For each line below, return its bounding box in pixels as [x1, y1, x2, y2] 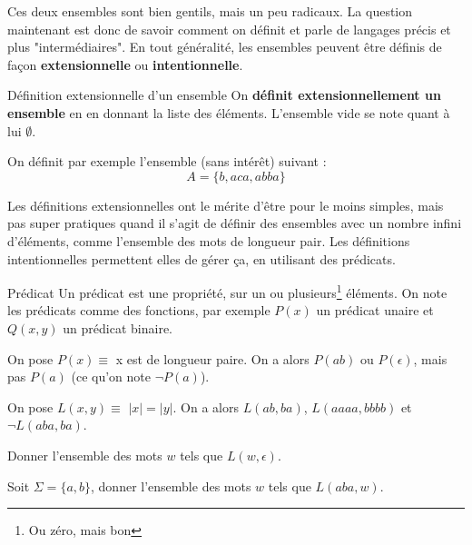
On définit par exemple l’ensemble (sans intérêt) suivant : [7, 152, 327, 171]
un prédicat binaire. [63, 318, 172, 337]
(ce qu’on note [71, 367, 152, 386]
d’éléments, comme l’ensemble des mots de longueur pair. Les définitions [7, 231, 410, 250]
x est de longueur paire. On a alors [115, 349, 310, 368]
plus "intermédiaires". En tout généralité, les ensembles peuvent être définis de [7, 37, 442, 56]
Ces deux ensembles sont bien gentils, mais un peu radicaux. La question [7, 2, 413, 20]
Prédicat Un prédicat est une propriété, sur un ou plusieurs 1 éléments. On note [7, 281, 447, 302]
